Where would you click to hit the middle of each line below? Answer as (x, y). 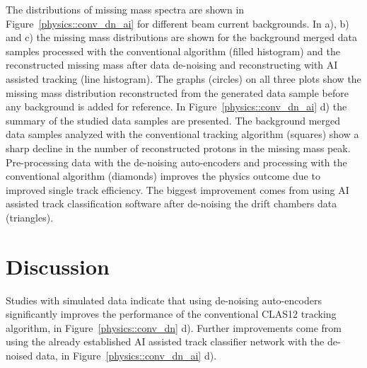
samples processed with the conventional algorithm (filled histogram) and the (173, 51)
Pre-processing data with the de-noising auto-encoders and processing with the (176, 162)
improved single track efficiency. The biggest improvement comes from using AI (177, 189)
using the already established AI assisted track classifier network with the (165, 341)
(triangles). (30, 217)
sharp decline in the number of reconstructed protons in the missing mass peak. (178, 148)
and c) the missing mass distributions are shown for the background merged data (181, 37)
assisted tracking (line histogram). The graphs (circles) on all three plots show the (183, 78)
